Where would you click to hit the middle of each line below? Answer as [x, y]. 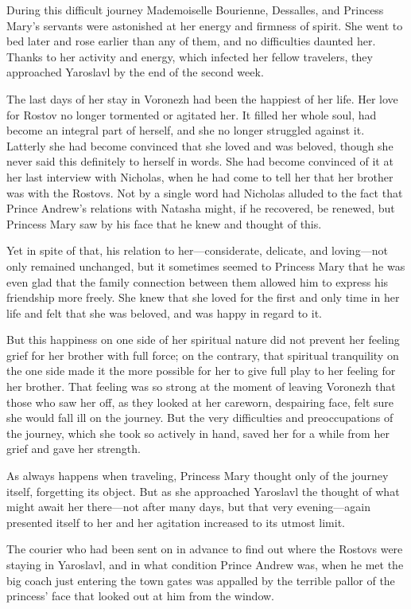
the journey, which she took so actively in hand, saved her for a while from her [198, 433]
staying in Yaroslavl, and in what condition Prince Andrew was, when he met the [205, 564]
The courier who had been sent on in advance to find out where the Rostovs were [205, 549]
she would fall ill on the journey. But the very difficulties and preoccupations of [200, 418]
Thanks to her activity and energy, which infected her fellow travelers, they [190, 56]
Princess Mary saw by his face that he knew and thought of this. [164, 223]
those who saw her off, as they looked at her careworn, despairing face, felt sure [200, 402]
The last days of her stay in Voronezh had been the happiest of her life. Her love [202, 98]
